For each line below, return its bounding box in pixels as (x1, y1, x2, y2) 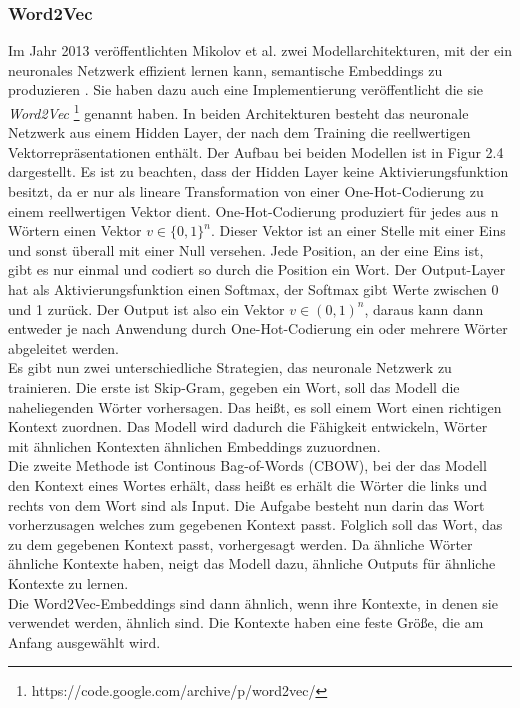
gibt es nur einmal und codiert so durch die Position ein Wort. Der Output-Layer (8, 259, 506, 280)
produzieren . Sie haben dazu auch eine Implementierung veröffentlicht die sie (8, 79, 484, 100)
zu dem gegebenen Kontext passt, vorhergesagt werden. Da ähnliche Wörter (8, 533, 473, 554)
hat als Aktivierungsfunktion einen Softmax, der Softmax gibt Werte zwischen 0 (8, 279, 499, 299)
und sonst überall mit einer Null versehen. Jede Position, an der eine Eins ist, (8, 239, 484, 260)
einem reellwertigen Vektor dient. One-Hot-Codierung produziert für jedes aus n (8, 200, 499, 221)
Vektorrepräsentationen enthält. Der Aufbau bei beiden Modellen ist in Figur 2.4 (8, 141, 504, 162)
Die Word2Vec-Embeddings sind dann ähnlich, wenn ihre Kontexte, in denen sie (8, 592, 498, 613)
